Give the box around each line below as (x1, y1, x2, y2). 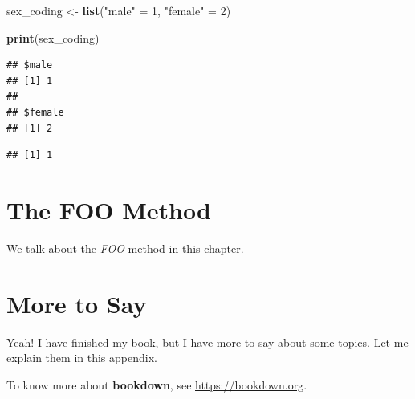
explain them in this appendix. (6, 349, 157, 366)
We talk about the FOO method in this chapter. (6, 239, 244, 256)
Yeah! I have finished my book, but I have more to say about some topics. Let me (6, 333, 409, 350)
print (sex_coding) (6, 29, 100, 46)
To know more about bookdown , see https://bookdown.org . (6, 376, 307, 393)
